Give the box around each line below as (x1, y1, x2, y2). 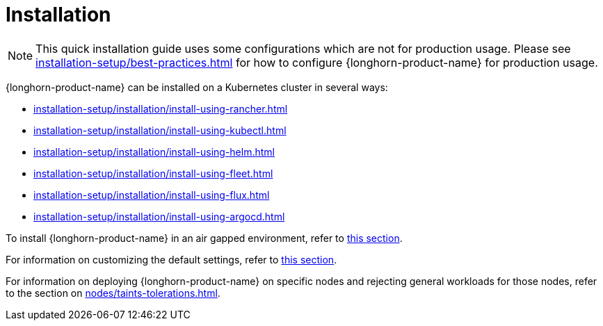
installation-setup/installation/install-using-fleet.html (33, 167, 273, 179)
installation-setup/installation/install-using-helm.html (33, 145, 275, 158)
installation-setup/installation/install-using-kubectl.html (33, 124, 287, 136)
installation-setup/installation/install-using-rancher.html (33, 102, 288, 115)
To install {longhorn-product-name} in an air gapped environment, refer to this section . (6, 231, 403, 244)
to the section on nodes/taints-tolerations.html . (6, 286, 220, 299)
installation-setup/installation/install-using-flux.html (33, 188, 270, 201)
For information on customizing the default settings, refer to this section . (6, 253, 337, 266)
